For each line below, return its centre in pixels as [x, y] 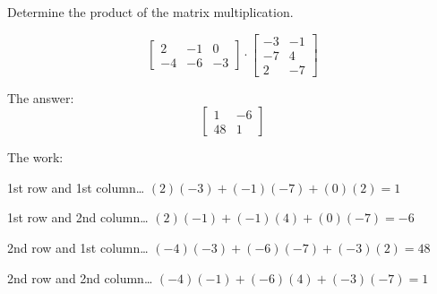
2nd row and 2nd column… [80, 277]
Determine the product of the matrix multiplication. [150, 12]
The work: [35, 157]
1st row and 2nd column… [78, 217]
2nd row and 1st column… [78, 248]
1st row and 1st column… [76, 187]
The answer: [41, 97]
